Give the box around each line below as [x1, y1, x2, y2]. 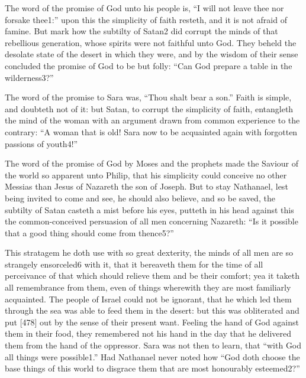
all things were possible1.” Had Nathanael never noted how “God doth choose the [5, 350, 300, 363]
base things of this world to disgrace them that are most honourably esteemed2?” [5, 362, 300, 374]
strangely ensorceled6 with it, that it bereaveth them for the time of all [5, 258, 263, 270]
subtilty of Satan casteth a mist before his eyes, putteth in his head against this [5, 203, 294, 216]
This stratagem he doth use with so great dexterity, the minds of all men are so [5, 246, 294, 259]
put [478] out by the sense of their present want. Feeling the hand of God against [5, 315, 299, 328]
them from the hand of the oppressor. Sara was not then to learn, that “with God [5, 339, 302, 351]
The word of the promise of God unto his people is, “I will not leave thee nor [5, 2, 284, 14]
